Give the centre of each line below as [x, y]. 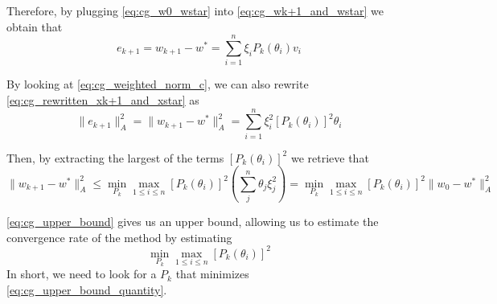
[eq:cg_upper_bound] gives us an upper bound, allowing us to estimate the [193, 221]
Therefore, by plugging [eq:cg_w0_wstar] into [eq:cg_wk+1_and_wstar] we [195, 10]
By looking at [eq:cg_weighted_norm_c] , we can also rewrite [158, 84]
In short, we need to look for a [82, 274]
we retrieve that [330, 157]
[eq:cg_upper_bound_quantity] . [87, 289]
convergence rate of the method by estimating [119, 237]
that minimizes [212, 274]
